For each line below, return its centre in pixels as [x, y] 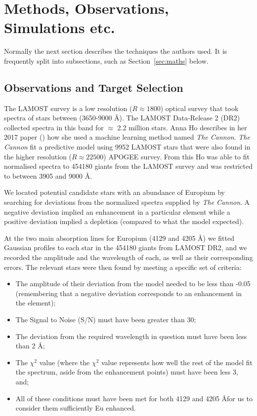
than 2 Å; [30, 346]
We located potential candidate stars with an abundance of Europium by [114, 192]
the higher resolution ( [38, 156]
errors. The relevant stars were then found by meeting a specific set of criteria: [123, 267]
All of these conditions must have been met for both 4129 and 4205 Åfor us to [134, 398]
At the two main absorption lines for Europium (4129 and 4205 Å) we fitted [119, 238]
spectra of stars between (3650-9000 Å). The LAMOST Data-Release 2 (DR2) [122, 118]
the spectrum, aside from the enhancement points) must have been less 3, [127, 372]
